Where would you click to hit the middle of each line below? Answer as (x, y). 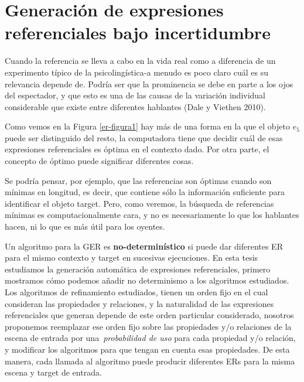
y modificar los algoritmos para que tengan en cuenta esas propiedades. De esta (147, 349)
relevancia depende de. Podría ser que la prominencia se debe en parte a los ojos (149, 83)
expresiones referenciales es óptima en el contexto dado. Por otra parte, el (137, 149)
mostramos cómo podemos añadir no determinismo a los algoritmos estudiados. (147, 280)
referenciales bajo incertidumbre (138, 33)
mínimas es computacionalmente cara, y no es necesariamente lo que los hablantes (152, 215)
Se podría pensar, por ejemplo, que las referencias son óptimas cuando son (138, 180)
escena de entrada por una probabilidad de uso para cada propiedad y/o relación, (150, 338)
